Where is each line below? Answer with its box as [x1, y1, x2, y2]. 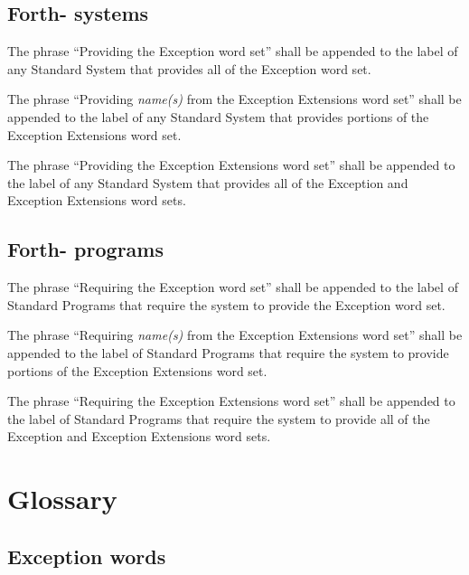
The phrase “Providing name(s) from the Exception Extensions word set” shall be [7, 90, 462, 108]
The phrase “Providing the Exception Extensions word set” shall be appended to [7, 156, 455, 174]
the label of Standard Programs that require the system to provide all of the [7, 409, 430, 428]
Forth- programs [7, 235, 164, 263]
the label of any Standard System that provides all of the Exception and [7, 173, 408, 192]
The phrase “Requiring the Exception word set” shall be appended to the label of [7, 278, 458, 297]
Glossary [7, 480, 117, 517]
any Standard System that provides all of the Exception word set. [7, 59, 371, 78]
